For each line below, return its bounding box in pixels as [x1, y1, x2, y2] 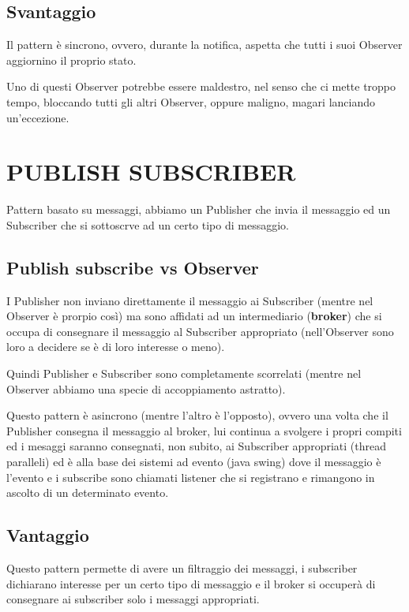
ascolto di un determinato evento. [6, 484, 169, 501]
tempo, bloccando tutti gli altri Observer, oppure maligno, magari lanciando [6, 93, 375, 110]
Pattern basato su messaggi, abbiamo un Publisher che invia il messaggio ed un [6, 201, 391, 218]
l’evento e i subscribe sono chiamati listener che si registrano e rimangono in [6, 468, 375, 485]
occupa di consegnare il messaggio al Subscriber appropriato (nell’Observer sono [6, 323, 394, 339]
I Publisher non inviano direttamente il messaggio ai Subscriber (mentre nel [6, 292, 373, 308]
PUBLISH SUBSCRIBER [6, 155, 296, 188]
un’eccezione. [6, 109, 69, 125]
